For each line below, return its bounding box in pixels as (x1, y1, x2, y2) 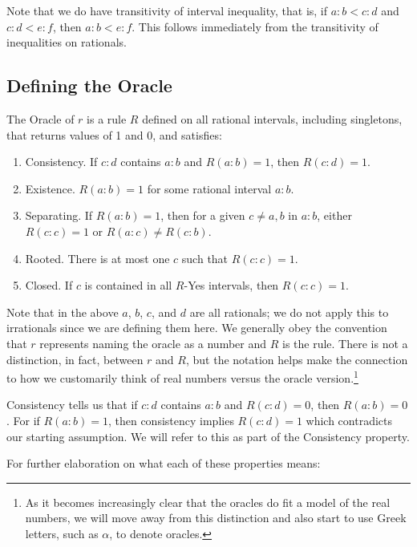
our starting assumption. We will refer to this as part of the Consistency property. (6, 427, 410, 444)
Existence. (25, 180, 75, 197)
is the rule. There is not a (282, 334, 408, 351)
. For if (6, 411, 40, 428)
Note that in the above (6, 303, 119, 320)
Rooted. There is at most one (25, 249, 170, 266)
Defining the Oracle (6, 73, 172, 98)
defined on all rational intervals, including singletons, (142, 110, 403, 127)
